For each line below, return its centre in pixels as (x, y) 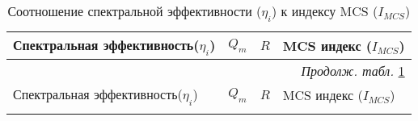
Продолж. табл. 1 (353, 71)
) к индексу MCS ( (325, 11)
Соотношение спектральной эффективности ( (135, 11)
